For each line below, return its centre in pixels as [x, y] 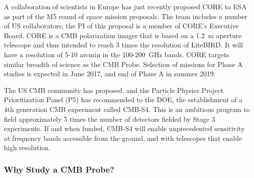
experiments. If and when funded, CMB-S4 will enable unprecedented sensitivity [125, 128]
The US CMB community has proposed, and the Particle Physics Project [114, 90]
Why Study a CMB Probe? [59, 169]
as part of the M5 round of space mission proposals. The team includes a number [126, 16]
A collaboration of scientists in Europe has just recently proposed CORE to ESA [126, 6]
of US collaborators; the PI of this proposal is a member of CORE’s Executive [121, 26]
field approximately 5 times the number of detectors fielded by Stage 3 [110, 119]
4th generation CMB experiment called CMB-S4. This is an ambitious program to [127, 109]
